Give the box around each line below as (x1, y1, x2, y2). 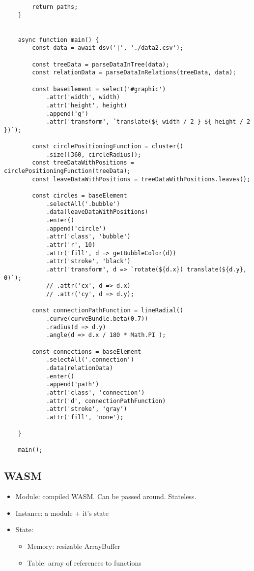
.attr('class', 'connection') (46, 389, 145, 396)
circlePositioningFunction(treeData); (4, 168, 131, 175)
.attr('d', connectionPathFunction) (46, 397, 166, 404)
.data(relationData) (46, 364, 113, 371)
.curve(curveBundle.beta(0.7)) (46, 315, 148, 322)
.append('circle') (46, 225, 106, 232)
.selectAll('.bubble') (46, 200, 120, 207)
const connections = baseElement (32, 348, 141, 355)
